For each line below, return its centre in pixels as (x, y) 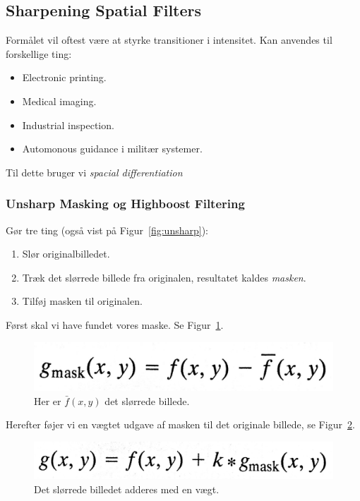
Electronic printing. (64, 77)
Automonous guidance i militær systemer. (112, 149)
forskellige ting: (39, 53)
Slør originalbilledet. (66, 254)
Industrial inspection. (68, 125)
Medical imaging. (59, 101)
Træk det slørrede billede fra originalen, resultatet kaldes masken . (164, 277)
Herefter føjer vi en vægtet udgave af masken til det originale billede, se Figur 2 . (180, 424)
